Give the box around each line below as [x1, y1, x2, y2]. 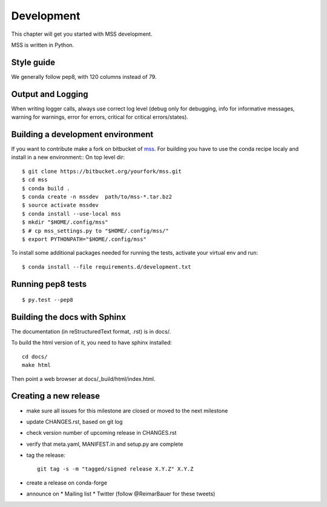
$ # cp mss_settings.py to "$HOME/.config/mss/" [22, 227, 169, 234]
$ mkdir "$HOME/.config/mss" [22, 219, 108, 226]
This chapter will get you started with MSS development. [11, 30, 153, 38]
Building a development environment [11, 129, 154, 139]
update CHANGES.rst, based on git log [26, 418, 123, 425]
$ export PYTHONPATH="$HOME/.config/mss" [22, 235, 147, 243]
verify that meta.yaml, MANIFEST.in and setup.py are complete [26, 440, 183, 448]
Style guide [11, 57, 56, 67]
